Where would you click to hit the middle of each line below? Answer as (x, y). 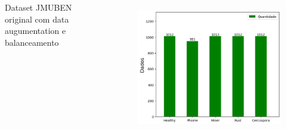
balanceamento (32, 42)
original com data (37, 19)
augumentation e (35, 31)
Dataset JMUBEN (38, 7)
